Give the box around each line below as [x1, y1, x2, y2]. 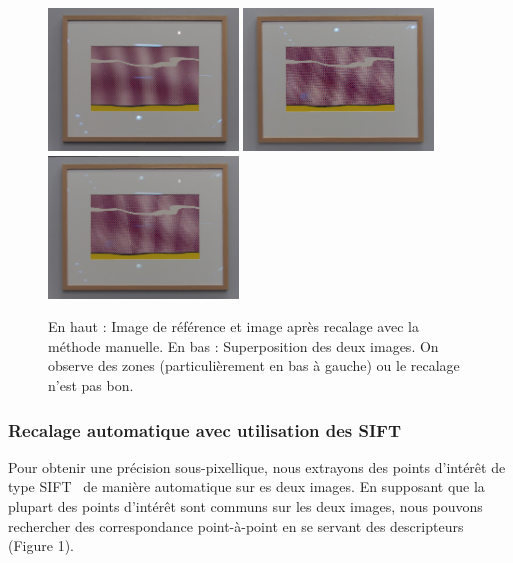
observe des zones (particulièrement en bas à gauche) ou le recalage [48, 355, 460, 376]
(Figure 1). [8, 535, 74, 556]
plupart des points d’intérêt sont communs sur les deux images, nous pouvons [8, 496, 483, 517]
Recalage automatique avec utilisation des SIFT [8, 417, 402, 442]
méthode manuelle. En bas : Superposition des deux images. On [48, 335, 439, 356]
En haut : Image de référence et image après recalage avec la [48, 316, 419, 337]
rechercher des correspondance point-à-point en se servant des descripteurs [8, 515, 464, 536]
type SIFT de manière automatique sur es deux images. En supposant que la [8, 476, 485, 497]
